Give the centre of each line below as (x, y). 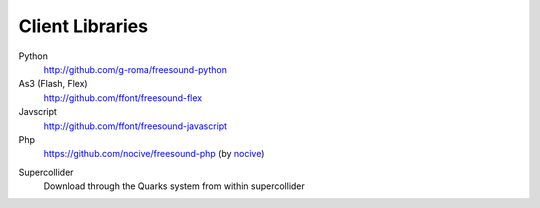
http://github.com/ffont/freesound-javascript (135, 126)
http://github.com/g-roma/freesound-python (135, 69)
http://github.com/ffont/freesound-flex (123, 97)
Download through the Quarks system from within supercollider (174, 186)
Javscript (37, 112)
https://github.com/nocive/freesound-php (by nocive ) (154, 154)
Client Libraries (83, 26)
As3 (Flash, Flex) (53, 84)
